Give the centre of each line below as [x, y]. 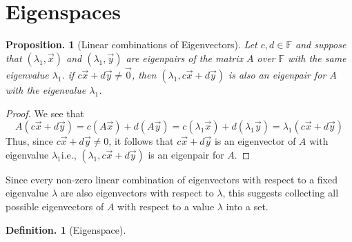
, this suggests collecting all [281, 193]
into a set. [247, 206]
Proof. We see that [45, 113]
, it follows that [141, 141]
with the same [317, 58]
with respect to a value [166, 206]
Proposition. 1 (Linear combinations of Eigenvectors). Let [131, 44]
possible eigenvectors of [55, 206]
